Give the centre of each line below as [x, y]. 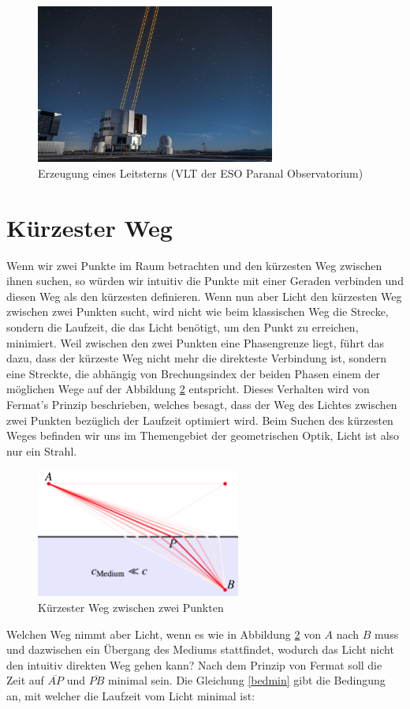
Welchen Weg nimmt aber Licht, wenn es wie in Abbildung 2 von [164, 634]
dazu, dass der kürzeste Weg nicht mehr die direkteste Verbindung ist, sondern [197, 358]
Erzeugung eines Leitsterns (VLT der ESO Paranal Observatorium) [201, 173]
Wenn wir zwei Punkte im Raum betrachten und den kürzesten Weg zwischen [194, 265]
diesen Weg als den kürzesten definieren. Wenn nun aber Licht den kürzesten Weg [204, 296]
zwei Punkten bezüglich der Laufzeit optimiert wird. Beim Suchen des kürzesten [200, 420]
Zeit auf [25, 680]
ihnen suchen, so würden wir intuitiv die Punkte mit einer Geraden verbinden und [205, 281]
